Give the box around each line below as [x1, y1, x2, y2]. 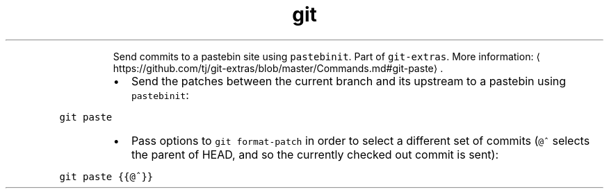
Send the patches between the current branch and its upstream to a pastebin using [131, 73, 567, 88]
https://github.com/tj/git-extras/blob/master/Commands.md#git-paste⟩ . [113, 62, 444, 74]
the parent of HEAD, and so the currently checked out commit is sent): [131, 147, 499, 161]
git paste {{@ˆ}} [59, 170, 154, 182]
